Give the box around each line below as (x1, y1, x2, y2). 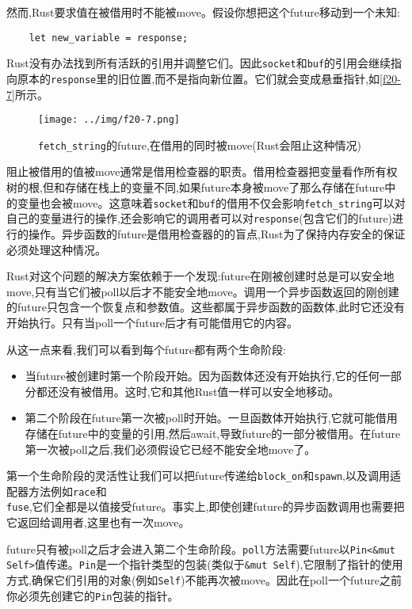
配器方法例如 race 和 (6, 482, 107, 499)
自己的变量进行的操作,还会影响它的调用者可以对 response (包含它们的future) (6, 210, 393, 226)
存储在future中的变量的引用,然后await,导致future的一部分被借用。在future (25, 424, 401, 441)
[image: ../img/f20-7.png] (38, 114, 180, 126)
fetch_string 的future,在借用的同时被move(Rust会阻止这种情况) (38, 136, 361, 153)
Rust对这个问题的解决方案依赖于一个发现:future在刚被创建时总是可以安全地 (6, 268, 395, 284)
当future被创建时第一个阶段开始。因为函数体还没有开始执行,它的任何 (25, 367, 380, 384)
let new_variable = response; (29, 32, 189, 44)
